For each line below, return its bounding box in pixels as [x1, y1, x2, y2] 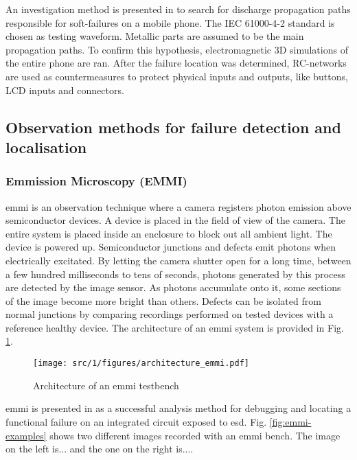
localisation [5, 136, 87, 157]
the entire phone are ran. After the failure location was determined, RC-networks [5, 56, 347, 70]
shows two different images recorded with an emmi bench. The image [49, 428, 341, 442]
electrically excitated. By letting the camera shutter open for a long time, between [5, 253, 352, 267]
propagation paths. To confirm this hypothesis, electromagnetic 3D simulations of [5, 42, 348, 56]
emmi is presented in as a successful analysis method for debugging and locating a [5, 401, 352, 415]
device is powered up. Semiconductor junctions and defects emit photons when [5, 240, 336, 254]
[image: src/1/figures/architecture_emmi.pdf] [33, 358, 249, 369]
